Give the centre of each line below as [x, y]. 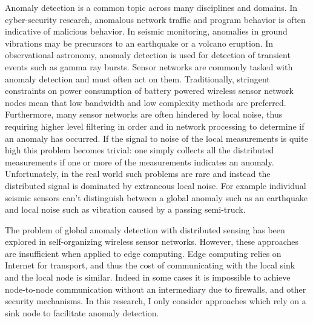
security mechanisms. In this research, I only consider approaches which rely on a [156, 301]
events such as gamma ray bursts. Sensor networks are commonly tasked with [149, 66]
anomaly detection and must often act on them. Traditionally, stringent [137, 78]
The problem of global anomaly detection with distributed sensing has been [145, 229]
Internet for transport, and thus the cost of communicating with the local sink [150, 265]
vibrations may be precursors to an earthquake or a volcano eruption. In [139, 43]
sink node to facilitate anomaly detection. [82, 312]
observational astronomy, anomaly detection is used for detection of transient [148, 55]
